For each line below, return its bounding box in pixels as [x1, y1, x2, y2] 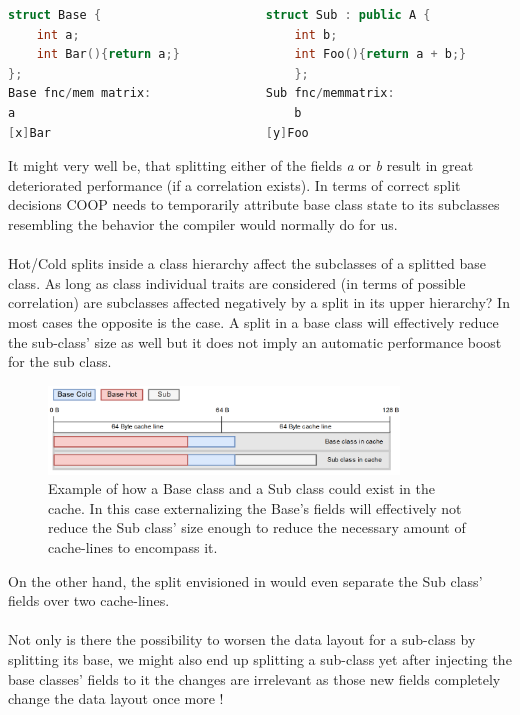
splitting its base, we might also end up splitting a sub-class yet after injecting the [8, 649, 512, 670]
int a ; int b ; [36, 27, 338, 42]
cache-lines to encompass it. [48, 537, 218, 558]
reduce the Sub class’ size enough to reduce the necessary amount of [48, 517, 466, 538]
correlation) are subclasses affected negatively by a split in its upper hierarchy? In [8, 292, 510, 313]
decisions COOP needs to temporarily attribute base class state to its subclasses [8, 194, 500, 215]
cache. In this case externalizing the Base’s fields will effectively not [48, 497, 462, 518]
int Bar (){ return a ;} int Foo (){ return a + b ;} [36, 47, 467, 62]
